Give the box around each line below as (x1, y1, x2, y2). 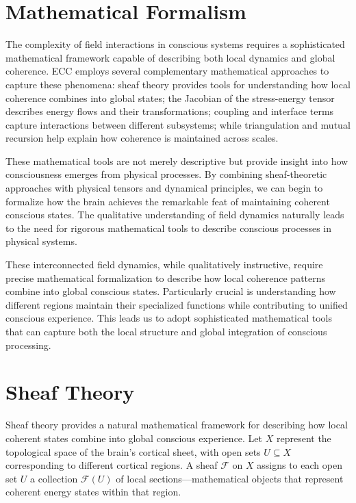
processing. (5, 337, 51, 352)
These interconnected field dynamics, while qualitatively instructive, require (5, 257, 323, 272)
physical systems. (5, 234, 77, 248)
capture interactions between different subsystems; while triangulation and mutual (5, 117, 351, 131)
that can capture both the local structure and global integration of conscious (5, 324, 327, 338)
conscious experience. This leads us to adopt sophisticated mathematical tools (5, 311, 333, 325)
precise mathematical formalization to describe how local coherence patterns (5, 270, 326, 285)
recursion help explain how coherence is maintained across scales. (5, 131, 279, 145)
